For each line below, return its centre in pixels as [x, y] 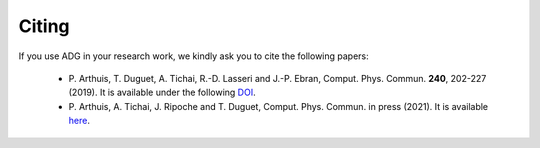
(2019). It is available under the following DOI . [162, 92]
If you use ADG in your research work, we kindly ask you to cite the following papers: [193, 56]
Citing [44, 26]
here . [79, 121]
